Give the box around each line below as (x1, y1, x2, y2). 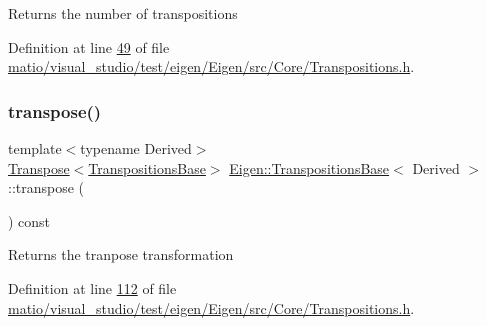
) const (8, 210, 51, 231)
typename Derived (80, 138, 192, 158)
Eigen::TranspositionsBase (229, 157, 390, 178)
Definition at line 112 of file (8, 277, 177, 298)
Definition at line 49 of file (8, 36, 170, 57)
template (8, 138, 62, 158)
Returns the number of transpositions (8, 3, 238, 23)
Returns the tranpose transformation (8, 244, 234, 265)
